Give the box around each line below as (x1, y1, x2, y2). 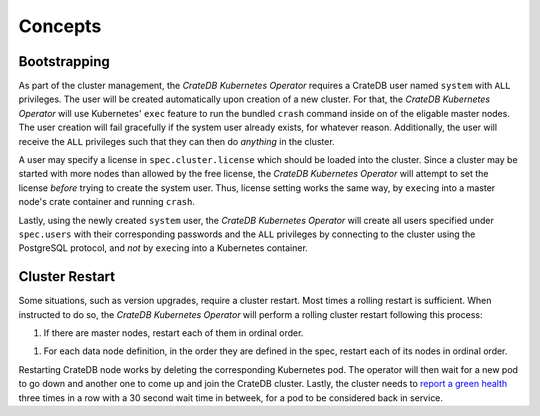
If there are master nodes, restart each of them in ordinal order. (43, 327, 304, 339)
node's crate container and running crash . (18, 196, 195, 208)
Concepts (18, 15, 102, 37)
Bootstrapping (18, 53, 110, 70)
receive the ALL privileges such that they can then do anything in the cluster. (18, 135, 335, 147)
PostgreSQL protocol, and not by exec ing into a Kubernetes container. (18, 242, 309, 254)
